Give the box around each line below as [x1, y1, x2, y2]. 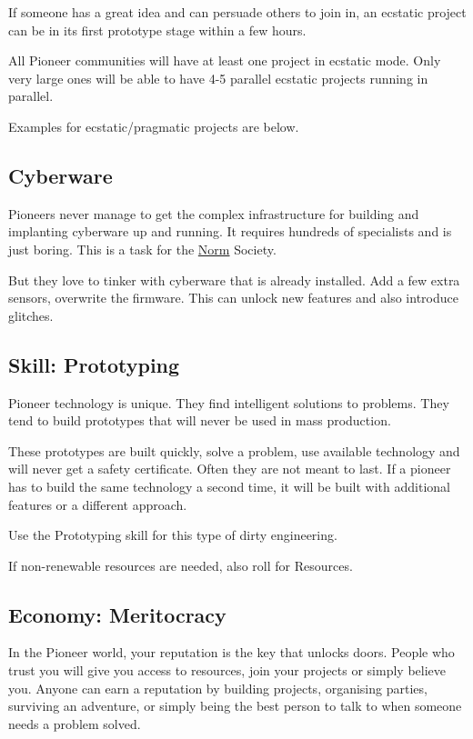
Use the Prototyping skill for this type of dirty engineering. [8, 525, 337, 544]
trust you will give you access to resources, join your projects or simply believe [8, 661, 447, 680]
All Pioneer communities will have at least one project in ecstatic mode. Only [8, 51, 441, 70]
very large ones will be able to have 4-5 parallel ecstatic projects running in [8, 68, 428, 87]
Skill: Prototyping [8, 350, 180, 378]
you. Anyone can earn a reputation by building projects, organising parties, [8, 678, 428, 697]
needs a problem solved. [8, 714, 141, 733]
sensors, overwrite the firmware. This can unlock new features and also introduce [8, 288, 458, 307]
